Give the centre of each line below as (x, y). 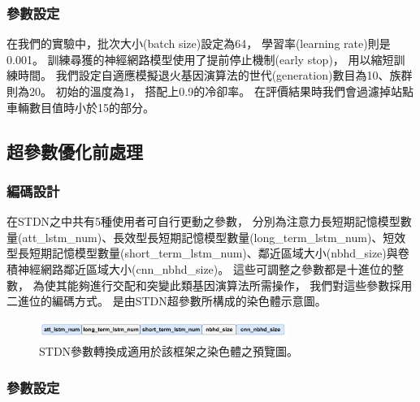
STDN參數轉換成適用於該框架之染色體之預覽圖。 (169, 351)
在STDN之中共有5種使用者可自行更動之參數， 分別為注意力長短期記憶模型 (204, 221)
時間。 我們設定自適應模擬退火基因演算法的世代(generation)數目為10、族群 (215, 75)
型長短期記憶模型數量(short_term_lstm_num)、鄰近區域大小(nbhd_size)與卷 (208, 253)
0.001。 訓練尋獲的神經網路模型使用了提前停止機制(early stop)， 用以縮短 (200, 59)
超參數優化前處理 (75, 151)
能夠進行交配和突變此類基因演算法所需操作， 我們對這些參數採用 (240, 285)
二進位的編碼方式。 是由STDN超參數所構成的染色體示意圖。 (167, 301)
